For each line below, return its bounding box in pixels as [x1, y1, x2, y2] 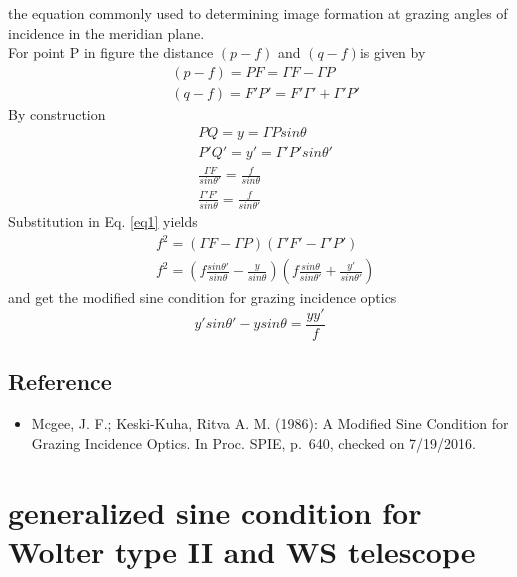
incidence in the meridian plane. [8, 22, 205, 43]
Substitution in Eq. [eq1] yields [8, 211, 198, 232]
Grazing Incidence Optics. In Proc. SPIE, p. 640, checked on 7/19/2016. [31, 432, 476, 453]
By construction [8, 103, 106, 124]
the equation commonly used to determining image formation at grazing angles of [8, 3, 508, 23]
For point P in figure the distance [8, 42, 214, 63]
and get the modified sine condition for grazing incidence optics [8, 287, 397, 308]
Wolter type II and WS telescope [8, 530, 476, 571]
